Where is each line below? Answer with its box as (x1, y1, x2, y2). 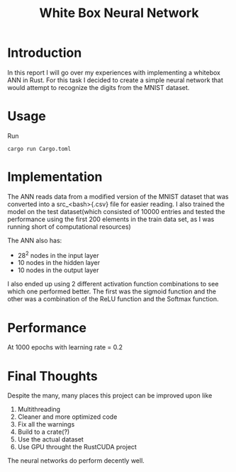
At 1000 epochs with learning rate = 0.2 (7, 343, 123, 352)
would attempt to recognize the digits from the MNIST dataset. (7, 83, 190, 91)
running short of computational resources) (7, 222, 131, 231)
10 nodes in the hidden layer (17, 259, 101, 267)
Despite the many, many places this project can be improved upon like (7, 391, 213, 400)
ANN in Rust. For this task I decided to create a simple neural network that (7, 76, 223, 84)
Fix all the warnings (17, 420, 75, 429)
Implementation (7, 169, 103, 185)
